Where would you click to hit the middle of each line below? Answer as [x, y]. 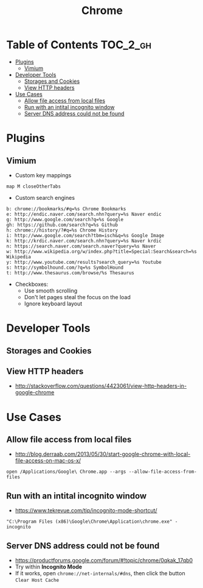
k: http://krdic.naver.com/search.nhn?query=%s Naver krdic [84, 241]
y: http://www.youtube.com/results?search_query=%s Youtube [84, 262]
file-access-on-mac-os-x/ [48, 461]
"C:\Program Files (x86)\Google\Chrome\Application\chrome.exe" [89, 522]
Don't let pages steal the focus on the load [77, 297]
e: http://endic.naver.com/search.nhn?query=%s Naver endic [84, 214]
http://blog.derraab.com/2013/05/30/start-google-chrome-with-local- [103, 454]
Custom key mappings [43, 175]
